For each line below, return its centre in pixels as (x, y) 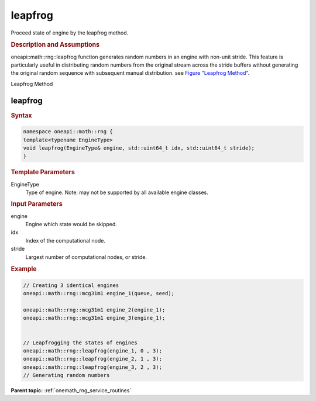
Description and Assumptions (55, 45)
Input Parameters (37, 204)
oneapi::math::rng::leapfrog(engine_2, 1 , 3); (92, 359)
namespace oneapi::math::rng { (68, 132)
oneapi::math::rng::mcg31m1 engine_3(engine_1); (94, 318)
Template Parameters (43, 172)
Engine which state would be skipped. (71, 224)
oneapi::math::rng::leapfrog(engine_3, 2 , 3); (92, 367)
